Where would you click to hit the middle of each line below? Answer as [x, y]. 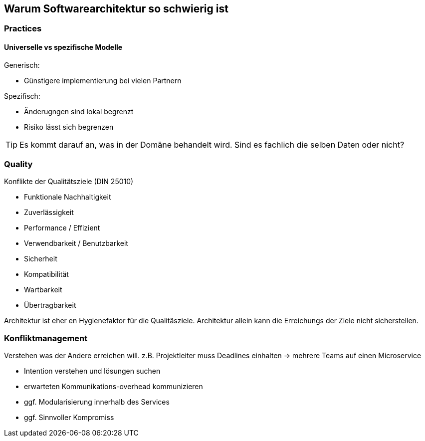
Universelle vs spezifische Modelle [63, 47]
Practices [23, 29]
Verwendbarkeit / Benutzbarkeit [76, 243]
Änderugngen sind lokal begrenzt [79, 111]
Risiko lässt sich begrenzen [69, 127]
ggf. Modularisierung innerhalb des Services [97, 402]
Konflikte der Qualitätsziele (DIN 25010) [69, 182]
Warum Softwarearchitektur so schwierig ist [116, 9]
